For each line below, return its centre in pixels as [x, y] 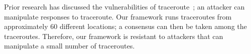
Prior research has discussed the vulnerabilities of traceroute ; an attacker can [124, 6]
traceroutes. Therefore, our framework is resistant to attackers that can [114, 36]
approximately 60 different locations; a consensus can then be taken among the [125, 26]
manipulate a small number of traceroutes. [70, 46]
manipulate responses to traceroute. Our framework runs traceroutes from [118, 16]
